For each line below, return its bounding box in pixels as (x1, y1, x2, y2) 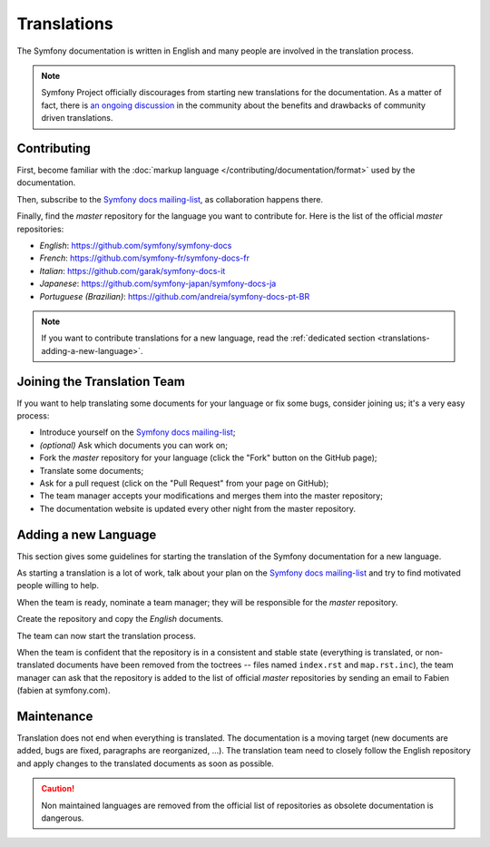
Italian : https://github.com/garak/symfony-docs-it (39, 265, 226, 276)
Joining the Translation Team (16, 373, 185, 389)
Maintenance (16, 708, 93, 724)
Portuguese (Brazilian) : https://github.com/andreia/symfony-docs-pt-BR (39, 291, 310, 301)
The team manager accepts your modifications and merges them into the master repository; (39, 490, 383, 501)
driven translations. (41, 113, 113, 123)
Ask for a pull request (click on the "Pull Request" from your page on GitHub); (39, 478, 329, 488)
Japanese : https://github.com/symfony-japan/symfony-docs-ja (39, 278, 277, 290)
